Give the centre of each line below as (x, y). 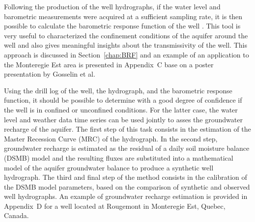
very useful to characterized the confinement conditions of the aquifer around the (126, 35)
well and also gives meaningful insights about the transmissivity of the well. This (126, 45)
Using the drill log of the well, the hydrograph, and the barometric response (118, 90)
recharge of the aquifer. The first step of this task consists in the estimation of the (127, 129)
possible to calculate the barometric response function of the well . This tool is (122, 26)
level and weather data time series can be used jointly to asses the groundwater (123, 119)
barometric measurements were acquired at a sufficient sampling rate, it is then (123, 16)
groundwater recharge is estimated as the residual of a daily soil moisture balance (127, 148)
